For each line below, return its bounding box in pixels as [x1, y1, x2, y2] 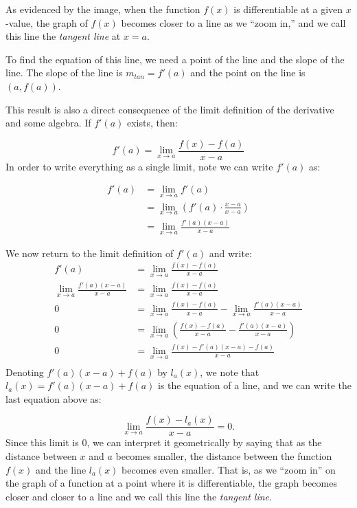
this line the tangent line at [5, 29, 121, 43]
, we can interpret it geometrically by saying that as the [87, 435, 322, 450]
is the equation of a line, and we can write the [157, 378, 352, 393]
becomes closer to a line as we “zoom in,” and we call [121, 15, 346, 30]
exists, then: [127, 115, 178, 130]
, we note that [200, 364, 260, 379]
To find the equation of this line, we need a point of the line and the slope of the [5, 52, 345, 66]
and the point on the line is [190, 65, 306, 80]
